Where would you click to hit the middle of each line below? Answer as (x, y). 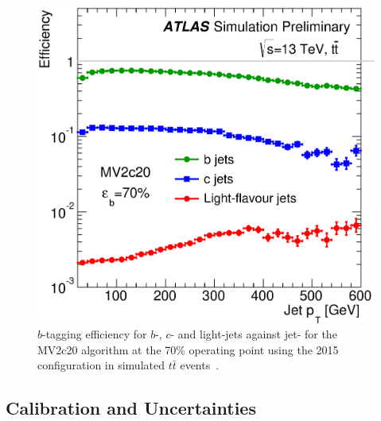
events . (200, 365)
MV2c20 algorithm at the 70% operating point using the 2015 (188, 349)
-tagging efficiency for (95, 334)
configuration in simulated (101, 365)
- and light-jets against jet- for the (254, 334)
